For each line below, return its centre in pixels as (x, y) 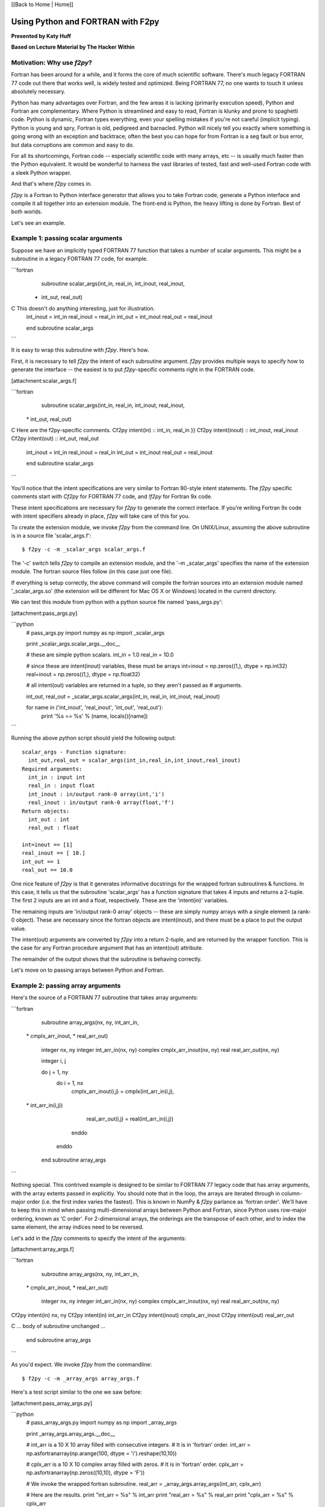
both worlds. (27, 212)
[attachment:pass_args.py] (44, 613)
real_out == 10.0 (47, 870)
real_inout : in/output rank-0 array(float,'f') (101, 803)
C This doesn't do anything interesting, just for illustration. (83, 308)
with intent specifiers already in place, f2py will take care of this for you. (101, 516)
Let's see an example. (38, 222)
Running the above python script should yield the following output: (94, 738)
